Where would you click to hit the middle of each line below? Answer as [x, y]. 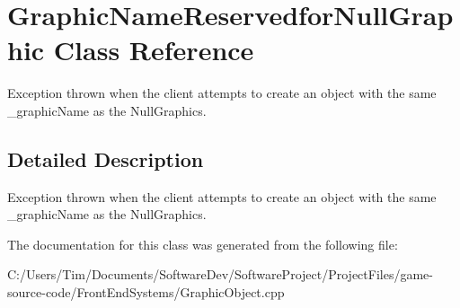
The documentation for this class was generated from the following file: [203, 244]
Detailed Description [106, 158]
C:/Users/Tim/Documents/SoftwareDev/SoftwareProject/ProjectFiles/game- [220, 274]
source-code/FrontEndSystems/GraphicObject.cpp [146, 292]
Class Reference [154, 50]
